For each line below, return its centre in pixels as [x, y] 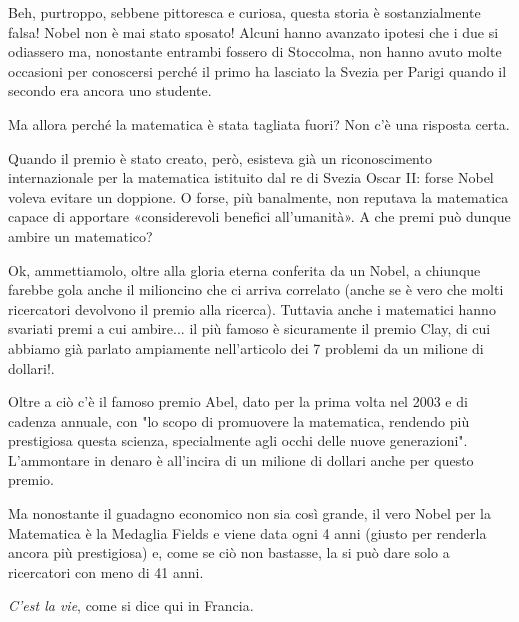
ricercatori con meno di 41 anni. [106, 571]
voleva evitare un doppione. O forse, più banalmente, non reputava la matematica [258, 196]
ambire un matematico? [80, 235]
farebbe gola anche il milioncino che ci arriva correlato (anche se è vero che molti [256, 289]
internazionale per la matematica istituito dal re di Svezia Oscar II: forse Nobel [251, 177]
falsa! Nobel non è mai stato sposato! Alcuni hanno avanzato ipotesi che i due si [253, 31]
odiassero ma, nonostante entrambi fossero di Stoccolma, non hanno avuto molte [255, 51]
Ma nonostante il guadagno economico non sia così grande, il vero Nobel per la [249, 513]
